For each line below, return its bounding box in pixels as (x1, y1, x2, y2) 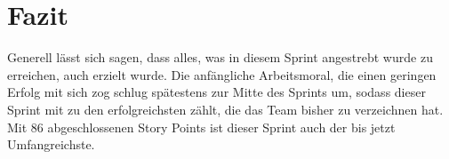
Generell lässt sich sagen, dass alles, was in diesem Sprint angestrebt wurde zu (7, 48, 433, 67)
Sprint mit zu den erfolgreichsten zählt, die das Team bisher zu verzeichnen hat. (7, 99, 444, 118)
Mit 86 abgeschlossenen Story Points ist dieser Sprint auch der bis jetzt (7, 117, 396, 136)
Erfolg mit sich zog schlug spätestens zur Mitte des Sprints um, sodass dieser (7, 83, 426, 101)
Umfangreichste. (7, 135, 95, 154)
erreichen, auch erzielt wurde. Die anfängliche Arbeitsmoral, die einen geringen (7, 65, 437, 83)
